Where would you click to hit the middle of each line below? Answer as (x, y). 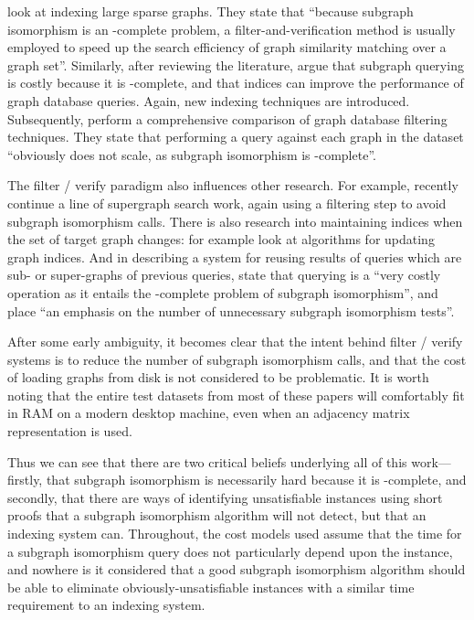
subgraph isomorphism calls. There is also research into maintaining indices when (235, 221)
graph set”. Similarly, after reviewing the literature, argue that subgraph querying (236, 64)
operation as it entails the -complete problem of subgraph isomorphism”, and (223, 292)
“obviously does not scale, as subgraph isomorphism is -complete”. (192, 154)
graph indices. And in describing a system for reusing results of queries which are (235, 257)
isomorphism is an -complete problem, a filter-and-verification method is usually (232, 29)
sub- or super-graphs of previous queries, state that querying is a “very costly (224, 275)
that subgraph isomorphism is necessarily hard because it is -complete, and (256, 480)
